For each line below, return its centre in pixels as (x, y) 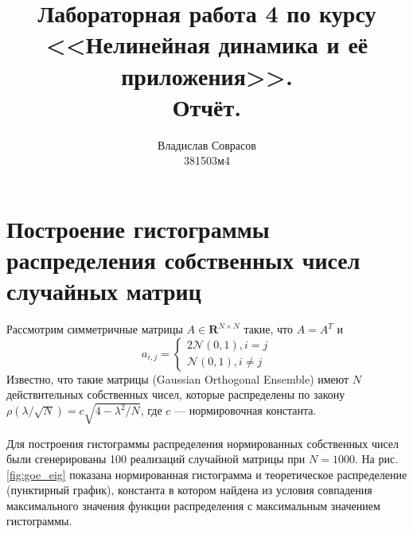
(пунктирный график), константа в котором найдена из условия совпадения (189, 490)
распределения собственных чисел (183, 260)
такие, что (268, 329)
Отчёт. (207, 106)
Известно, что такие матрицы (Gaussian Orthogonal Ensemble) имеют (178, 378)
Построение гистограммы (138, 228)
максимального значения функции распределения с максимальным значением (193, 505)
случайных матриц (104, 291)
